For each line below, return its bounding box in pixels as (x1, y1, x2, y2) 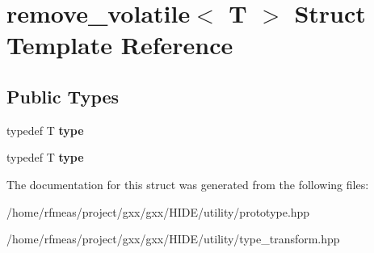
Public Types (6, 83, 120, 108)
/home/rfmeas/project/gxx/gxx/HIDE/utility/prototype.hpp (6, 203, 310, 220)
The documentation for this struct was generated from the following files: (6, 175, 369, 192)
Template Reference (6, 28, 233, 61)
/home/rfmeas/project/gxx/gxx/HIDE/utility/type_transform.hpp (6, 230, 340, 247)
